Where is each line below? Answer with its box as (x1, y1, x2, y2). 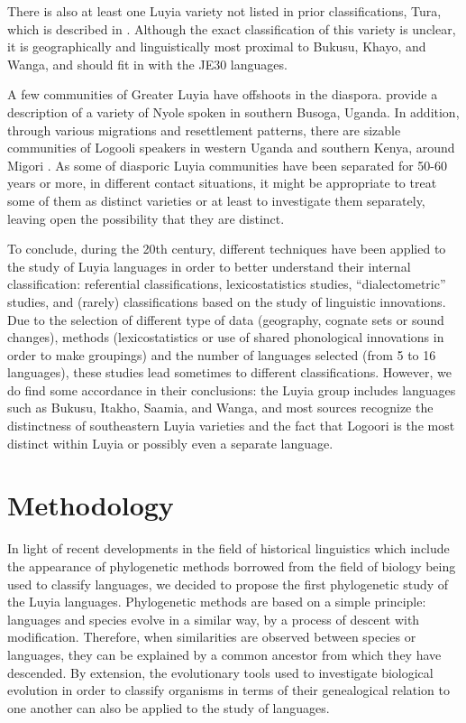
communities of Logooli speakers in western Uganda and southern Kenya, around (7, 138, 455, 157)
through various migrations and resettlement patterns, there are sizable (7, 120, 401, 139)
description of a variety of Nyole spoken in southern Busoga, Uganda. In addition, (7, 102, 460, 121)
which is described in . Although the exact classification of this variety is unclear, (7, 19, 456, 38)
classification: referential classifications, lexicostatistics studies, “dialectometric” (7, 274, 446, 293)
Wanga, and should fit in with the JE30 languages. (7, 54, 288, 73)
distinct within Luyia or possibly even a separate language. (7, 433, 334, 452)
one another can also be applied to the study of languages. (7, 698, 330, 717)
